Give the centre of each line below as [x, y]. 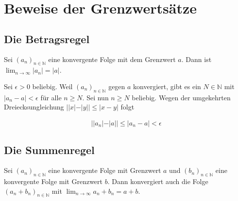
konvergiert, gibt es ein [167, 86]
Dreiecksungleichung [34, 107]
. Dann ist [196, 59]
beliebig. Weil [52, 86]
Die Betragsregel [47, 39]
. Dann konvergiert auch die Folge [158, 181]
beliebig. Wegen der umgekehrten [181, 97]
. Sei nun [95, 97]
